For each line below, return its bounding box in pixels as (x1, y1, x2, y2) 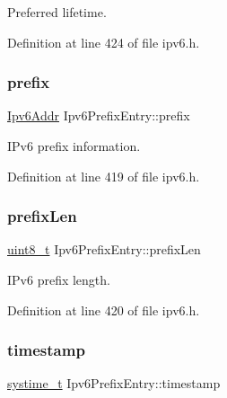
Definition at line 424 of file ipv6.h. (7, 32, 200, 51)
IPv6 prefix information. (7, 137, 141, 155)
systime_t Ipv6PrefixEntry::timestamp (7, 374, 221, 393)
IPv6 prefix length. (7, 270, 110, 288)
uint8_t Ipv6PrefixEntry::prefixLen (7, 240, 201, 259)
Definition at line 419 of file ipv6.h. (7, 166, 200, 185)
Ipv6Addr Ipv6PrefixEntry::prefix (7, 106, 190, 125)
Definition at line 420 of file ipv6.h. (7, 300, 200, 319)
